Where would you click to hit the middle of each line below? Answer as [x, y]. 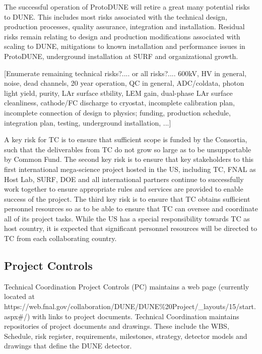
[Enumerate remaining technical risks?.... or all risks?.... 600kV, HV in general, [125, 73]
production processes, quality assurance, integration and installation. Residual [124, 26]
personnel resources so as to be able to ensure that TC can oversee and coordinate [131, 209]
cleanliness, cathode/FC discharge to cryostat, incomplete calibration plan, [119, 103]
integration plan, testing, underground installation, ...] [88, 122]
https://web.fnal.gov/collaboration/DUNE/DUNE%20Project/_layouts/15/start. [130, 306]
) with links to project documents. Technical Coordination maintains [133, 316]
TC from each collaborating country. [60, 238]
